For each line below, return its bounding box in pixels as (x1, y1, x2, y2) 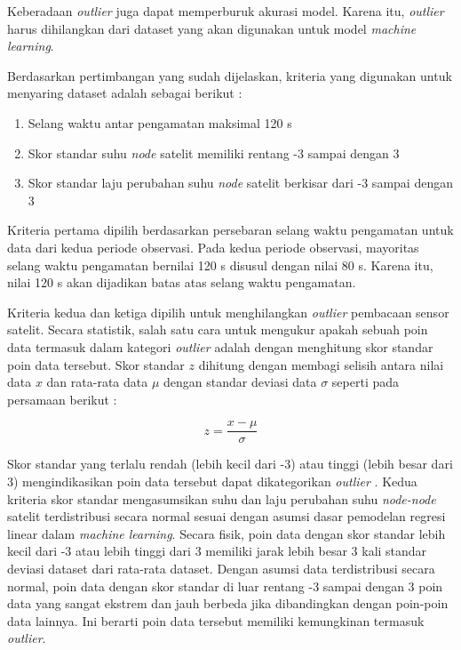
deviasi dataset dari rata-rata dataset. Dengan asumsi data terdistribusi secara (7, 558, 435, 577)
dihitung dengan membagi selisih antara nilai (198, 355, 444, 373)
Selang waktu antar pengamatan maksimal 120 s (28, 113, 292, 132)
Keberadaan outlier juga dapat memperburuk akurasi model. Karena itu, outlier (7, 2, 444, 20)
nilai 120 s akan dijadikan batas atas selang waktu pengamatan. (7, 273, 356, 292)
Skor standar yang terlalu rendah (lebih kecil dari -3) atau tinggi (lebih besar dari (7, 454, 453, 473)
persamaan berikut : (7, 389, 117, 408)
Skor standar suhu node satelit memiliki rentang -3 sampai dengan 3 (28, 143, 400, 162)
